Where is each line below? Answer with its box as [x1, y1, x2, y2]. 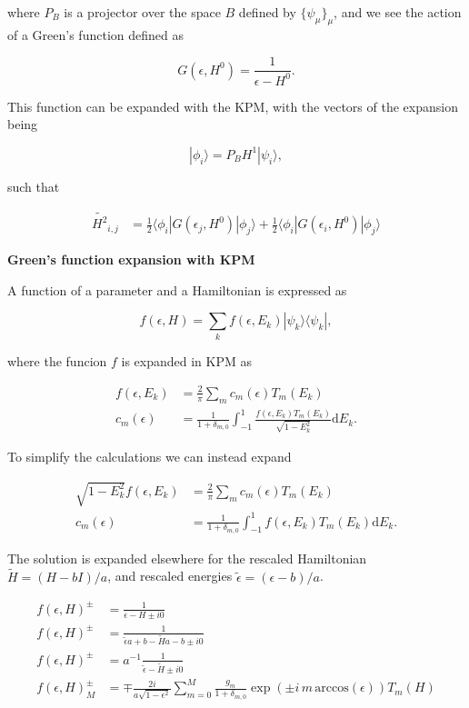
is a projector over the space [64, 3, 221, 21]
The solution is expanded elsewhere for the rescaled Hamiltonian [7, 548, 367, 567]
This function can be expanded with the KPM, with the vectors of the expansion [7, 96, 458, 115]
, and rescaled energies [107, 566, 233, 585]
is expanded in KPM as [121, 351, 253, 370]
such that [7, 176, 60, 195]
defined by [238, 3, 296, 21]
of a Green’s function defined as [7, 25, 184, 44]
